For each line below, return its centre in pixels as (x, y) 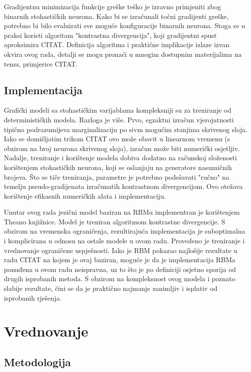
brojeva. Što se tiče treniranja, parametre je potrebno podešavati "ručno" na (117, 177)
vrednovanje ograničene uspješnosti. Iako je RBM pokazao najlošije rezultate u (121, 250)
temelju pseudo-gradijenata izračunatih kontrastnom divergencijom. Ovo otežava (123, 186)
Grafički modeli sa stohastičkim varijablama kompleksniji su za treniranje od (118, 110)
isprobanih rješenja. (33, 297)
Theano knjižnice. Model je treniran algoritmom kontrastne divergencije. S (115, 221)
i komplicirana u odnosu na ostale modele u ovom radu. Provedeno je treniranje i (124, 241)
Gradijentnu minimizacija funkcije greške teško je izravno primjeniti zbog (113, 6)
